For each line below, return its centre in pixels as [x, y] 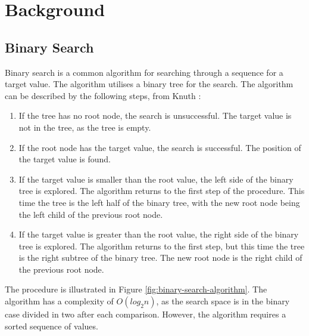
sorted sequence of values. [51, 326]
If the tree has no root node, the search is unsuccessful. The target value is [155, 115]
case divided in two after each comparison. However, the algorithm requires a [146, 314]
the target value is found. [65, 159]
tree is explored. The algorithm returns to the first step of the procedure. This [162, 191]
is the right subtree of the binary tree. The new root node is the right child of [160, 258]
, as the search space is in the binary [223, 301]
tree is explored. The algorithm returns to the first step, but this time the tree [162, 246]
